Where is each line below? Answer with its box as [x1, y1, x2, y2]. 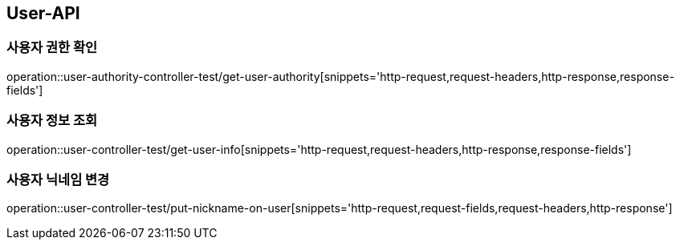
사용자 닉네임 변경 [6, 171, 110, 188]
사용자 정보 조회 [6, 112, 98, 129]
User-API [6, 3, 80, 23]
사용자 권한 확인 [6, 39, 98, 56]
